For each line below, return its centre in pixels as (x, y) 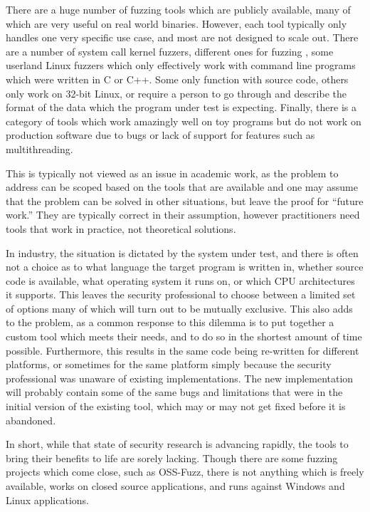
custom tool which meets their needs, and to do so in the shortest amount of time (184, 336)
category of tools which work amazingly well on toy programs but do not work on (184, 121)
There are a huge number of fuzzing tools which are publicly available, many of (178, 9)
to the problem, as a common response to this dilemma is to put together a (170, 322)
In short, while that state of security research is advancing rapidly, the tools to (177, 444)
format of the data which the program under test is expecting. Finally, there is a (181, 107)
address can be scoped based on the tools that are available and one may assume (182, 187)
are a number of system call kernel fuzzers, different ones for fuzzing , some (170, 51)
